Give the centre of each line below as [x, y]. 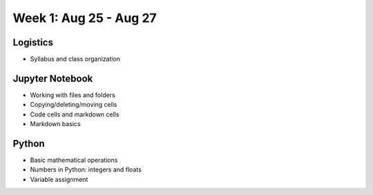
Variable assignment [59, 179]
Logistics [33, 42]
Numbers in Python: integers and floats [86, 170]
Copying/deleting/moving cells [74, 105]
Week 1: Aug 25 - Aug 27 [85, 18]
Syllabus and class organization [75, 59]
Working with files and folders [73, 95]
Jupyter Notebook [53, 78]
